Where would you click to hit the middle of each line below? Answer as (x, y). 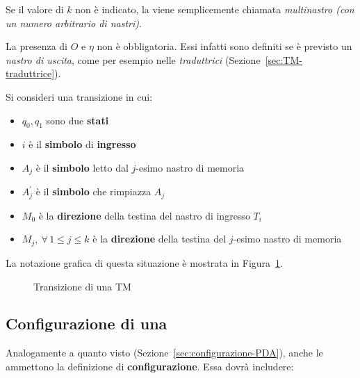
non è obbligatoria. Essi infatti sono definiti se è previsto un (224, 46)
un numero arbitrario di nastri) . (74, 23)
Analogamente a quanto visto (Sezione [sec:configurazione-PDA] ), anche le (164, 353)
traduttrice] (30, 73)
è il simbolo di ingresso (82, 144)
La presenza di (36, 46)
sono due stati (77, 120)
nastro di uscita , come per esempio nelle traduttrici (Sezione (133, 59)
